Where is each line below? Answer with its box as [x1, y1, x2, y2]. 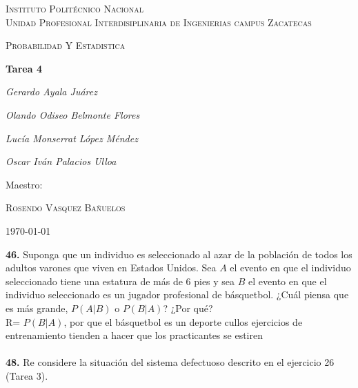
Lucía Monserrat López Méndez [6, 130, 138, 145]
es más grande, [6, 300, 68, 315]
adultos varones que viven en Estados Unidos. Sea [6, 260, 217, 275]
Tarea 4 [6, 61, 42, 75]
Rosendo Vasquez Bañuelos [6, 200, 126, 215]
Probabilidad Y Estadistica [6, 38, 126, 52]
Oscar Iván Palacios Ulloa [6, 154, 117, 168]
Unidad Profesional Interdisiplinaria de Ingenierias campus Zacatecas [6, 14, 312, 29]
